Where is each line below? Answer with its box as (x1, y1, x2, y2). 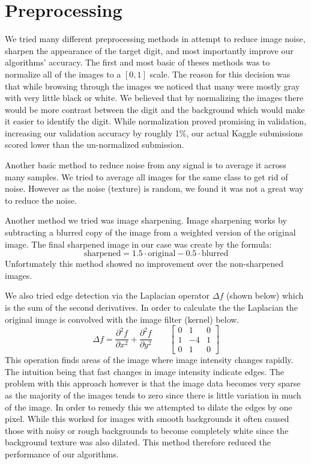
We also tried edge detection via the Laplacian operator (5, 289, 210, 302)
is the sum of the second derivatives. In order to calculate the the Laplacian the (5, 301, 298, 313)
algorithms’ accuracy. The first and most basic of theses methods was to (5, 56, 270, 69)
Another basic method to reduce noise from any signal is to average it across (5, 159, 286, 171)
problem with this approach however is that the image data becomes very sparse (5, 377, 301, 389)
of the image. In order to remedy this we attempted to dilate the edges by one (5, 400, 292, 413)
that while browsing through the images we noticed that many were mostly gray (5, 79, 300, 92)
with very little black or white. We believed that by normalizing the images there (5, 91, 304, 104)
